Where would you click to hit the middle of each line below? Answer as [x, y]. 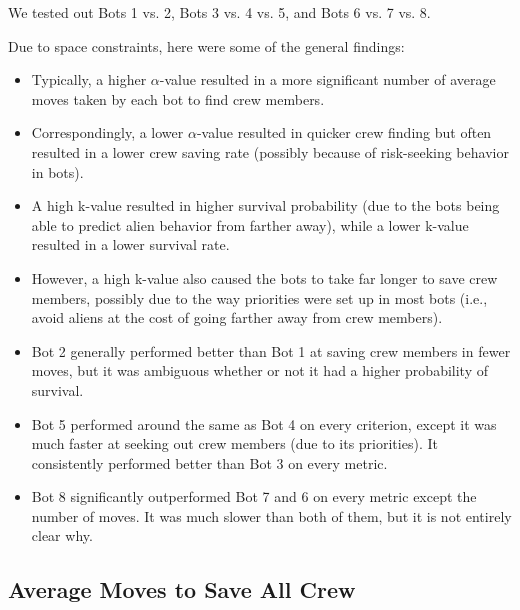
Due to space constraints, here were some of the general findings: [206, 45]
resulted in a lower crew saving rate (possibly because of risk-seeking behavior [270, 151]
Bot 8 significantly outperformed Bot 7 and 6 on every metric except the [254, 496]
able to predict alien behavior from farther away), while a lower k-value [250, 224]
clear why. [62, 535]
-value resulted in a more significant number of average [327, 79]
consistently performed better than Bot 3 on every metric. [209, 462]
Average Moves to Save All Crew [182, 589]
